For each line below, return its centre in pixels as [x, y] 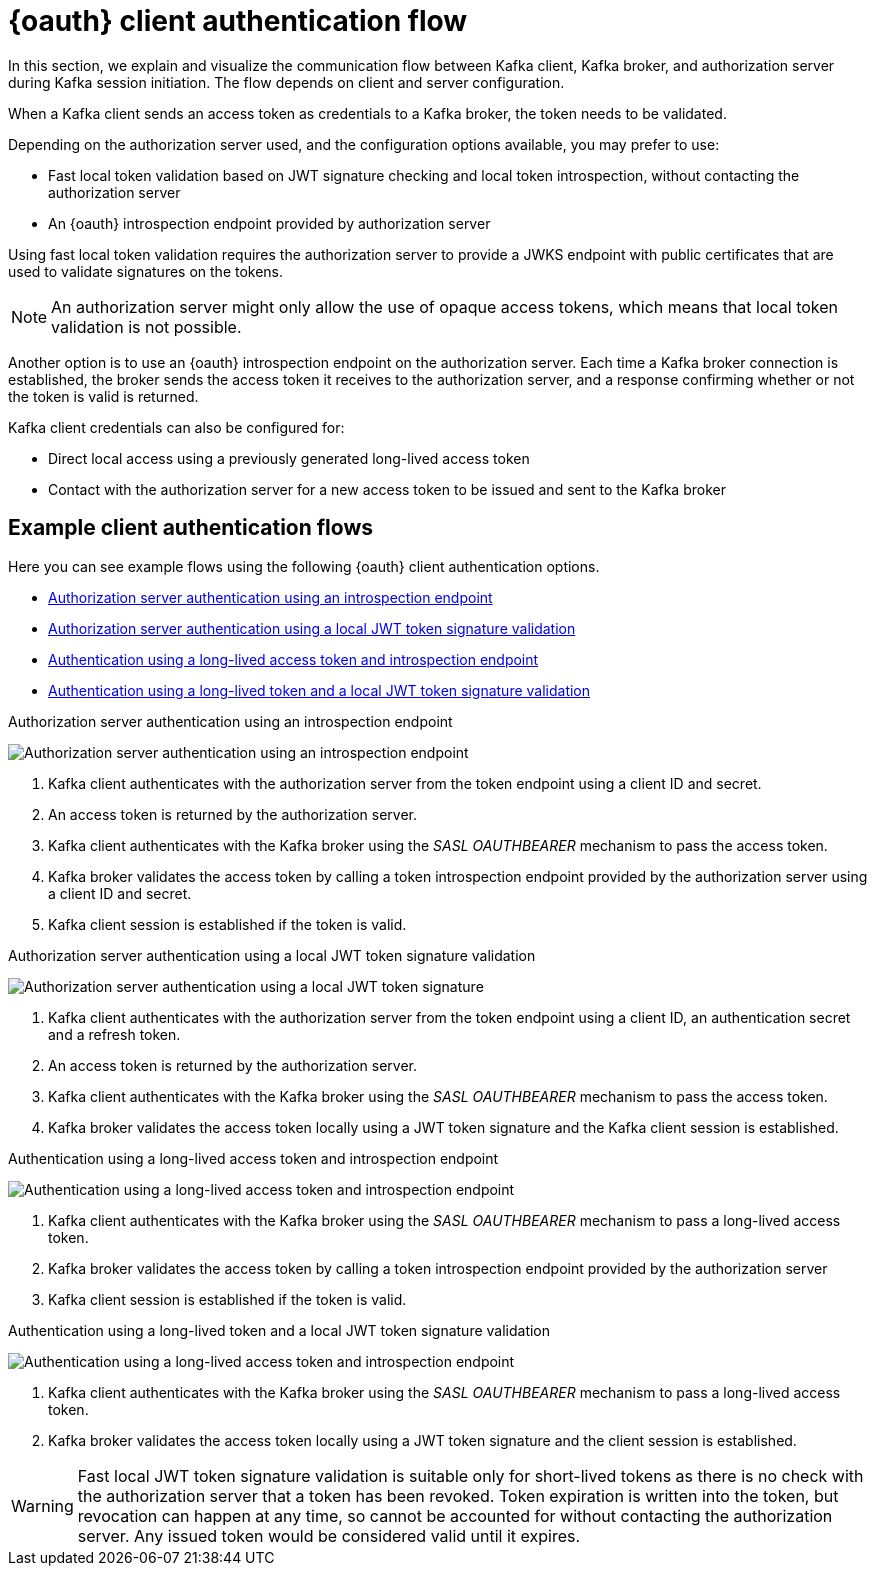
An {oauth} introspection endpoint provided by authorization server [269, 223]
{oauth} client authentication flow [238, 21]
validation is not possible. [146, 326]
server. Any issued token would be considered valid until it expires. [329, 1535]
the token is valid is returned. [103, 396]
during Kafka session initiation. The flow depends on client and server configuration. [286, 82]
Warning [42, 1505]
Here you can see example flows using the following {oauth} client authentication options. [304, 566]
